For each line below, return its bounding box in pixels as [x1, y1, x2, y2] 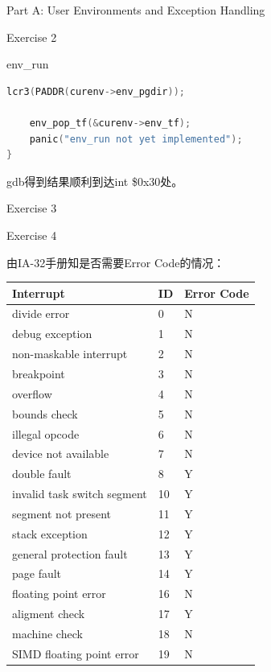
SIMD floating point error [12, 645, 139, 662]
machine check [12, 625, 83, 641]
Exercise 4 [6, 226, 57, 243]
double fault [12, 465, 72, 482]
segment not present [12, 505, 112, 522]
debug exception [12, 325, 92, 342]
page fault [12, 565, 62, 582]
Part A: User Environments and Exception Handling [6, 2, 265, 18]
